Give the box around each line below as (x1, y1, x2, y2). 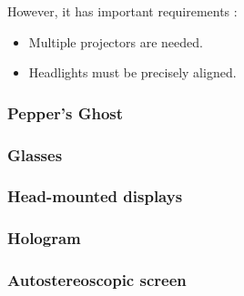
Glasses (7, 143, 63, 166)
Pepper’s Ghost (7, 101, 124, 124)
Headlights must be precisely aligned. (28, 63, 237, 82)
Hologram (7, 227, 81, 250)
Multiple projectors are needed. (28, 32, 203, 51)
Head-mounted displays (7, 185, 183, 208)
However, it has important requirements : (7, 2, 238, 20)
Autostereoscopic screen (7, 269, 187, 291)
